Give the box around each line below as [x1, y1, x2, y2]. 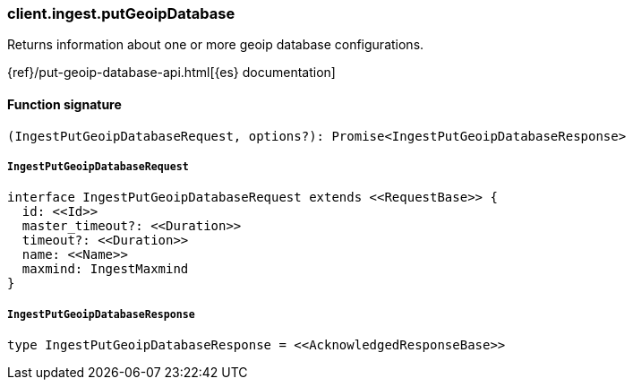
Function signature [7, 96, 122, 112]
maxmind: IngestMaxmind [21, 262, 189, 277]
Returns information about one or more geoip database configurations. [7, 37, 424, 53]
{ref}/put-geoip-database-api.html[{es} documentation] [7, 64, 336, 81]
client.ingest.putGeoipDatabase [7, 4, 235, 22]
